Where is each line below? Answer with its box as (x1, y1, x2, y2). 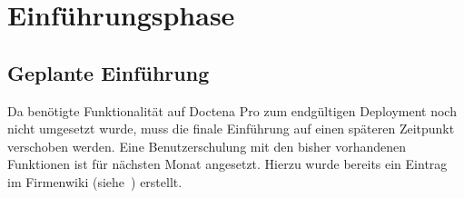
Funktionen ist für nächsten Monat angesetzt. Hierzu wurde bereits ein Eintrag (7, 154, 448, 173)
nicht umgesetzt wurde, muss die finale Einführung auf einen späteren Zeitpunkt (7, 119, 455, 138)
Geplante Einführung (7, 58, 210, 86)
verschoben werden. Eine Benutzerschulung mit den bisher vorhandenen (7, 136, 407, 155)
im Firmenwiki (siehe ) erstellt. (7, 172, 183, 191)
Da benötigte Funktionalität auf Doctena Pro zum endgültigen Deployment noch (7, 101, 457, 120)
